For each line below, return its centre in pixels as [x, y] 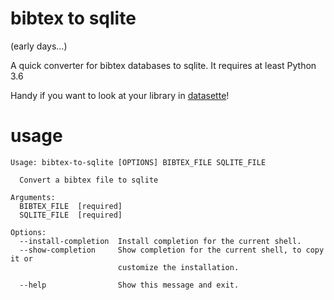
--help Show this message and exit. [129, 285]
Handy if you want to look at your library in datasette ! [120, 95]
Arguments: [33, 197]
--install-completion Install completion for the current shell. [160, 241]
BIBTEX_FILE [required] [71, 206]
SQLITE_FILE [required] [71, 215]
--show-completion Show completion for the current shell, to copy [172, 250]
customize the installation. [178, 267]
